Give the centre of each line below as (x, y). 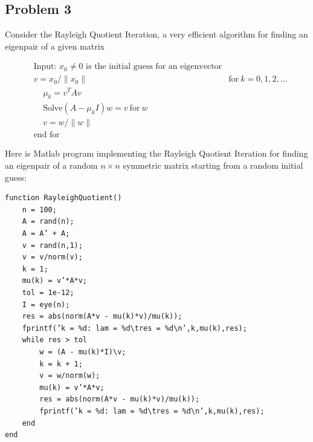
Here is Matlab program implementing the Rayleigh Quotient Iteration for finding (156, 153)
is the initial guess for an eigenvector (154, 67)
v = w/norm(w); (70, 376)
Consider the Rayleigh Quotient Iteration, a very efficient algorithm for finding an (156, 34)
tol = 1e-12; (48, 292)
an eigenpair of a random (51, 165)
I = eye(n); (46, 304)
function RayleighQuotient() (63, 198)
